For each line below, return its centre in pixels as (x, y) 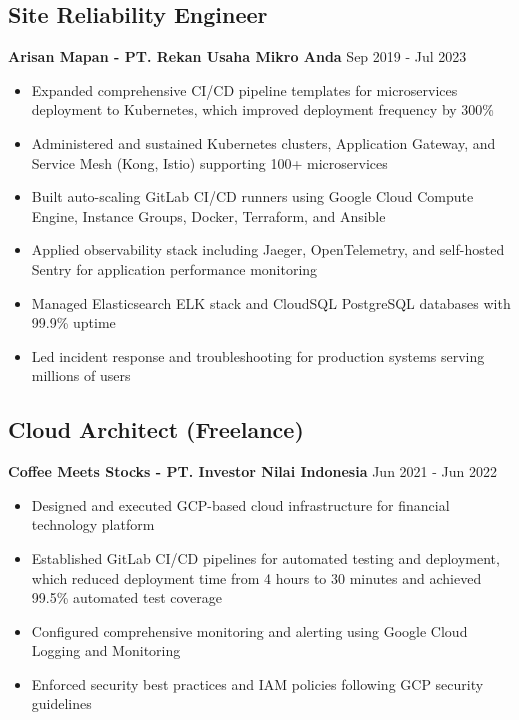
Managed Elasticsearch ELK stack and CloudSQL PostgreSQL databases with (271, 302)
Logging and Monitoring (106, 650)
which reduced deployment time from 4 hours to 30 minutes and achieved (256, 577)
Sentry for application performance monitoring (174, 268)
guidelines (61, 703)
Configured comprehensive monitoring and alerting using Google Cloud (249, 630)
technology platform (93, 524)
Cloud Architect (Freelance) (156, 429)
